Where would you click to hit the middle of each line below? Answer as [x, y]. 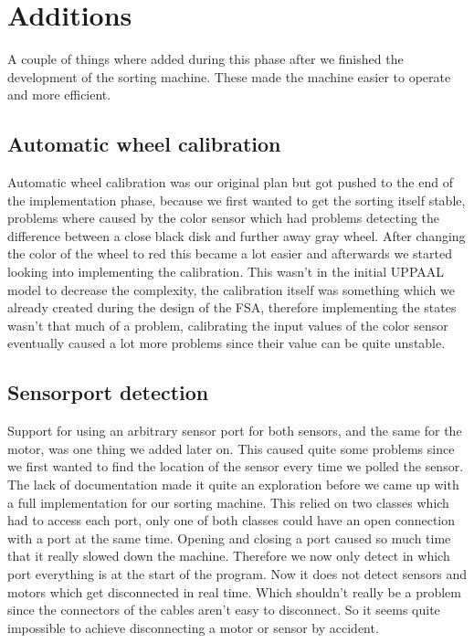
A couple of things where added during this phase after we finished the [205, 59]
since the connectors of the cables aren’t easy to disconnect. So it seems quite [224, 610]
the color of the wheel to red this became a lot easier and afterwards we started [230, 253]
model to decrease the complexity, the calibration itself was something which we [231, 289]
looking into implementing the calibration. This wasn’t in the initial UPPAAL [226, 272]
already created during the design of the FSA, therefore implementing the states [232, 307]
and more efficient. [59, 95]
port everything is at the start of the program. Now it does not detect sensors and [237, 574]
